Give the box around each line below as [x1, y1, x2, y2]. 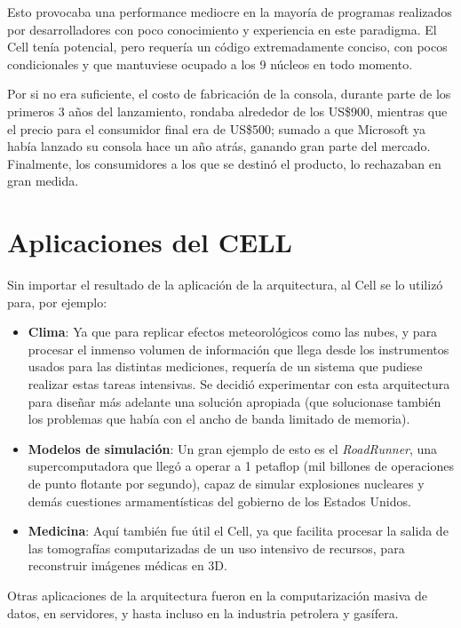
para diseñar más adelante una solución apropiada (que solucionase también [28, 392, 441, 410]
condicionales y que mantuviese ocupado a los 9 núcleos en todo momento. [7, 54, 413, 73]
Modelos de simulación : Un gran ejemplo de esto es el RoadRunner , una [28, 439, 438, 457]
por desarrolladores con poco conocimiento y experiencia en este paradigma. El [7, 20, 437, 38]
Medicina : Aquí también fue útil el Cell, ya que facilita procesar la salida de [28, 521, 449, 540]
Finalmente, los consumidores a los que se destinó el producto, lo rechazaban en [7, 154, 441, 172]
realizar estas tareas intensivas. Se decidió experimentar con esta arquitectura [28, 375, 450, 393]
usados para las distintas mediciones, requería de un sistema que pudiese [28, 357, 423, 376]
